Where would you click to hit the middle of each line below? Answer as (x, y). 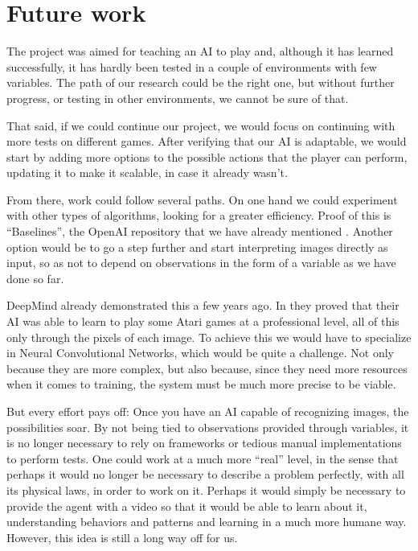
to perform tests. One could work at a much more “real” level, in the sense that (203, 458)
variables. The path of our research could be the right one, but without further (201, 82)
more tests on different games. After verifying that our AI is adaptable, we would (207, 141)
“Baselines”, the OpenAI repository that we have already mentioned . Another (200, 231)
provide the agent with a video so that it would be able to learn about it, (187, 506)
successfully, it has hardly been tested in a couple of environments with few (192, 66)
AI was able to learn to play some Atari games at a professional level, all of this (203, 321)
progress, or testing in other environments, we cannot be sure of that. (178, 98)
